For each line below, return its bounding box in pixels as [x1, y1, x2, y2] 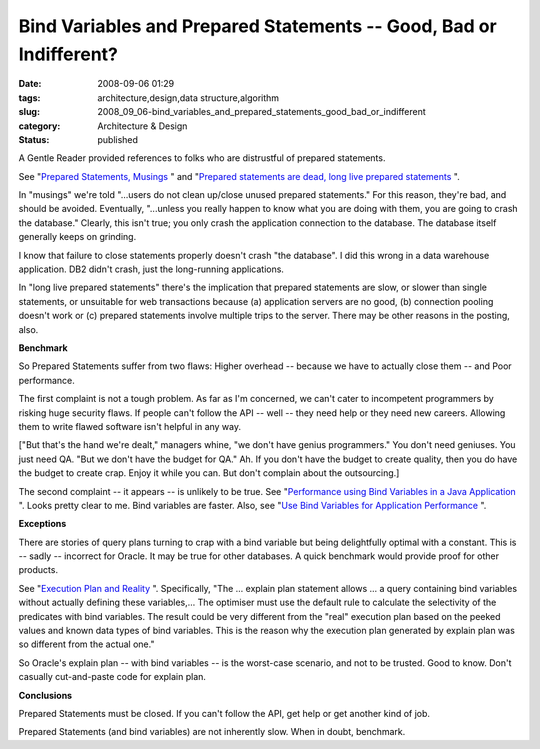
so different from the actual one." [18, 638, 155, 650]
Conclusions [18, 689, 73, 701]
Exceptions [18, 518, 67, 530]
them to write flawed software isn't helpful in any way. [18, 420, 242, 432]
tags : [18, 91, 41, 104]
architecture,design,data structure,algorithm [97, 91, 280, 104]
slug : [18, 106, 40, 118]
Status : [18, 133, 50, 145]
